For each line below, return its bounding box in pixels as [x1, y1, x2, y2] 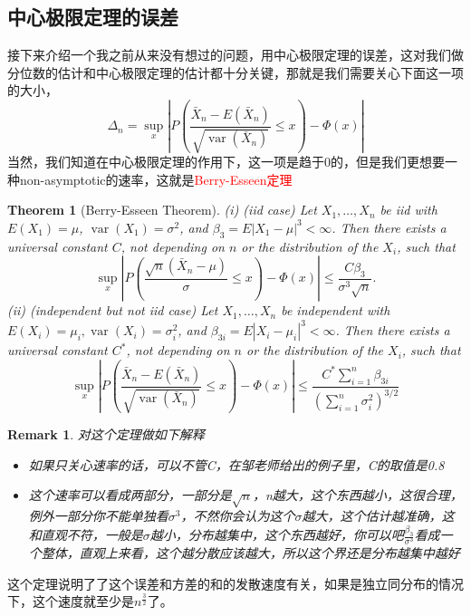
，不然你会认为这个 [180, 506, 295, 525]
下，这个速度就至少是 [7, 592, 134, 611]
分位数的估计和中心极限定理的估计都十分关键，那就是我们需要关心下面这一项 [7, 63, 464, 82]
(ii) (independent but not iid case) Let [7, 301, 218, 320]
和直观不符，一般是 [28, 525, 143, 544]
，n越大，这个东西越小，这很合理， [252, 486, 463, 505]
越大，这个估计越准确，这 [302, 506, 455, 525]
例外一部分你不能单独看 [28, 506, 168, 525]
